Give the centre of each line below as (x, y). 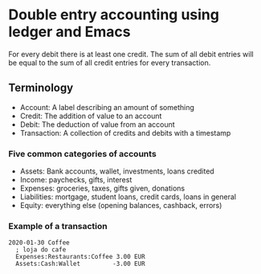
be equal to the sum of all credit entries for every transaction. (110, 63)
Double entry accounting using (114, 15)
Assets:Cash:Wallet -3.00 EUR (81, 264)
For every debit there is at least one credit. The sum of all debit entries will (131, 54)
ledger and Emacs (69, 32)
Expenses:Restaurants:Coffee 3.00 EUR (81, 257)
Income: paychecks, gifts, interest (76, 180)
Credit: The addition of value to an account (91, 116)
